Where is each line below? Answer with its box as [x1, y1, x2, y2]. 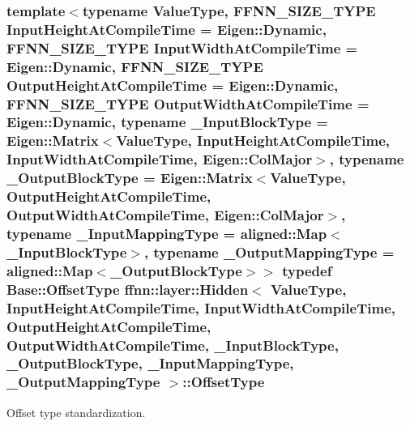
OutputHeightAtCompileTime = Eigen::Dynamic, [6, 75, 339, 95]
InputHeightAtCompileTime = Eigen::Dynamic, [6, 19, 327, 39]
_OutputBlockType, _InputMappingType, [6, 353, 294, 373]
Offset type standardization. [6, 403, 146, 420]
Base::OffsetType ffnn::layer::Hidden [6, 279, 249, 299]
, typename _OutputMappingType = [144, 241, 395, 262]
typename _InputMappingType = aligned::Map [6, 223, 327, 243]
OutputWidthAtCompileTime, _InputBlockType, [6, 334, 339, 355]
